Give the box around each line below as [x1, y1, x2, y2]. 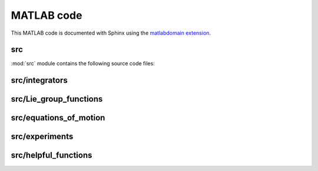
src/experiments [11, 132, 74, 142]
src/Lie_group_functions [11, 94, 103, 104]
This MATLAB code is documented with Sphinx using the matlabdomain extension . [11, 29, 211, 36]
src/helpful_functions [11, 150, 92, 160]
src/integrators [11, 75, 68, 85]
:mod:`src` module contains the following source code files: [11, 60, 155, 67]
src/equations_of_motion [11, 113, 105, 123]
